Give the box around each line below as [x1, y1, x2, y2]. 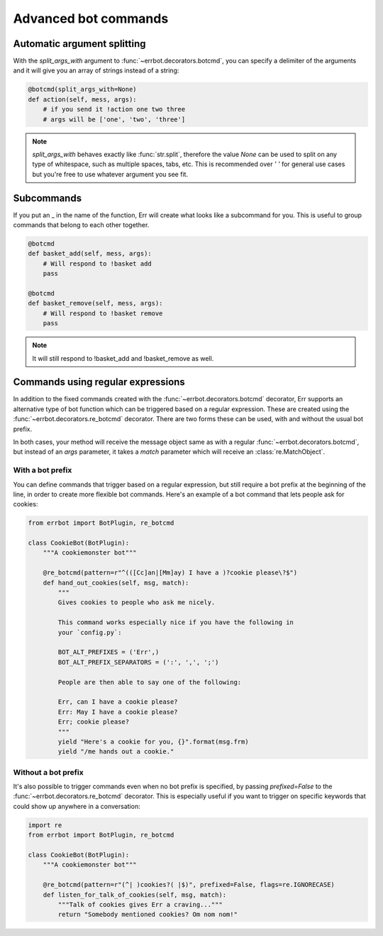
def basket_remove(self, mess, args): [28, 299, 163, 308]
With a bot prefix [13, 465, 72, 475]
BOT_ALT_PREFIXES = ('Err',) [57, 648, 160, 656]
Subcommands [13, 192, 82, 204]
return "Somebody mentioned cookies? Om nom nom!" [57, 910, 238, 919]
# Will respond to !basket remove [43, 309, 163, 317]
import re [28, 821, 62, 829]
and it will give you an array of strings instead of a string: [13, 66, 179, 75]
